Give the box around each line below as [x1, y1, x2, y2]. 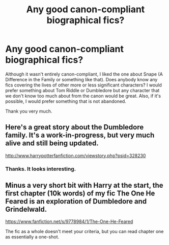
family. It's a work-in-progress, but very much [5, 131, 155, 140]
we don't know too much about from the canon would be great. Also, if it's [5, 93, 161, 99]
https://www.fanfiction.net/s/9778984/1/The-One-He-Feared [5, 218, 133, 225]
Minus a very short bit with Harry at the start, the [5, 181, 164, 190]
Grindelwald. [5, 205, 47, 214]
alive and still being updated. [5, 139, 99, 148]
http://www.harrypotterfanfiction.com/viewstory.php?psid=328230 [5, 152, 146, 159]
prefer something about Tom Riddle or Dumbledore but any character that [5, 87, 160, 93]
